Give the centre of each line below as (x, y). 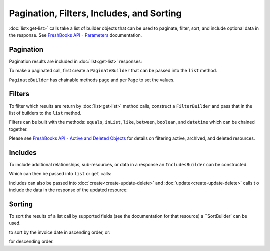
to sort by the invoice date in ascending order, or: (60, 232)
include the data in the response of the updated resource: (69, 190)
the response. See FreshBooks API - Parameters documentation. (76, 35)
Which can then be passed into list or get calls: (60, 174)
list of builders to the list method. (45, 113)
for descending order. (32, 242)
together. (19, 129)
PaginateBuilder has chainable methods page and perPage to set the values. (92, 80)
